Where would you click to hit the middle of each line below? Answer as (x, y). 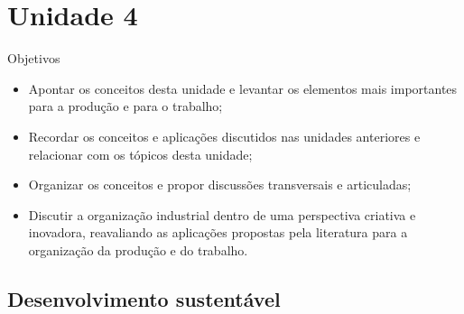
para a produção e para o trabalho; (125, 106)
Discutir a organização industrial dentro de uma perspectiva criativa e (222, 214)
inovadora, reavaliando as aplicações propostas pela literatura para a (218, 232)
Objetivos (34, 58)
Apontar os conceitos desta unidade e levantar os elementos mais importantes (243, 88)
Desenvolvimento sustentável (144, 298)
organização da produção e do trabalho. (138, 249)
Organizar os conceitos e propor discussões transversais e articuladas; (220, 185)
